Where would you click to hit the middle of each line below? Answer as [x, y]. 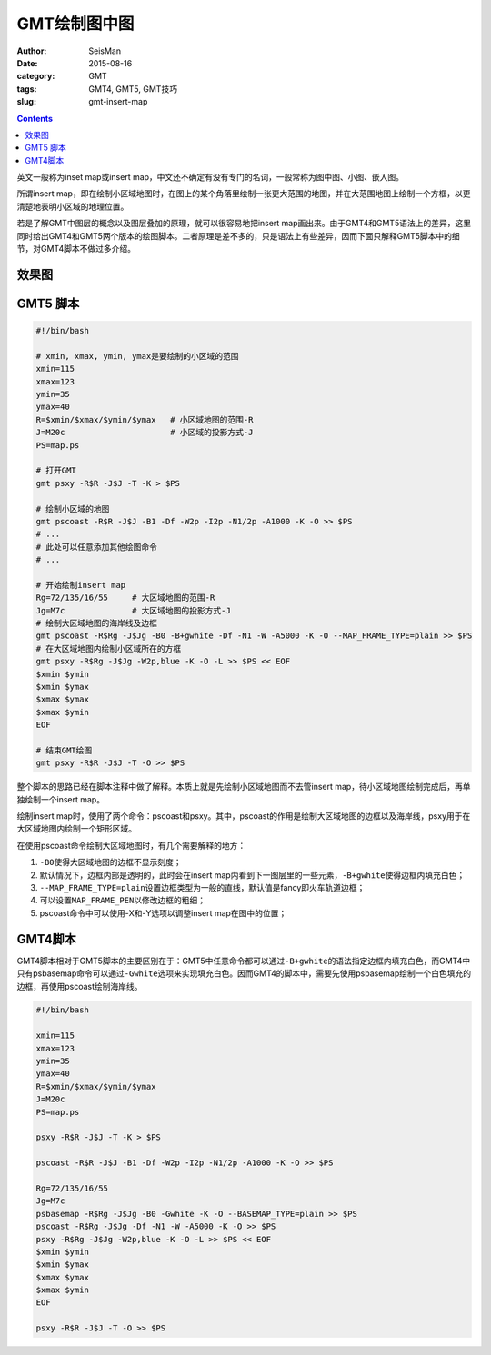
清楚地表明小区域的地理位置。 [73, 206]
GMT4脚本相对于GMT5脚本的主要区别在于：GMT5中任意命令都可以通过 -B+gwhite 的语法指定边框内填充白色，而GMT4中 [244, 961]
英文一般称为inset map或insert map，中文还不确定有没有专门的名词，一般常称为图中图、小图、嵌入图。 [210, 177]
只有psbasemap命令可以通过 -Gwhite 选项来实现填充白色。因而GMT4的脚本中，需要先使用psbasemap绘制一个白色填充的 [244, 973]
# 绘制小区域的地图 [73, 508]
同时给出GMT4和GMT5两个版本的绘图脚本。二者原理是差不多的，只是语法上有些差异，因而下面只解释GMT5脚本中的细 [239, 235]
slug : [26, 102]
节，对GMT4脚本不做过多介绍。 [76, 249]
